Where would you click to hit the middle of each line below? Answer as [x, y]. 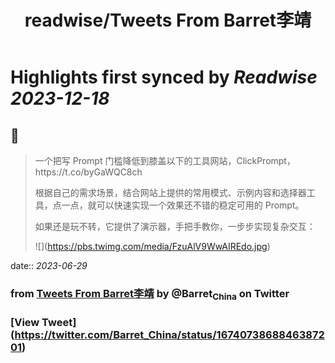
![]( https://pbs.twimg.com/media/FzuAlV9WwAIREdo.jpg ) [152, 246]
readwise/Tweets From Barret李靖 [168, 20]
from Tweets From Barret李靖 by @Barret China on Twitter [150, 294]
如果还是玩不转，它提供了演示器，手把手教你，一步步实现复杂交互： [175, 226]
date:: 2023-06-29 [49, 265]
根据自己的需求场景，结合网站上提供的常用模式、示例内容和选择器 [170, 192]
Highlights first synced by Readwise [164, 77]
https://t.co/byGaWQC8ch [88, 172]
